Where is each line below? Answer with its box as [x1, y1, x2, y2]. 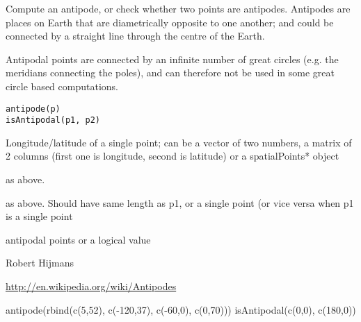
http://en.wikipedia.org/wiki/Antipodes [6, 279, 177, 294]
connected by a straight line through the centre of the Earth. [6, 28, 265, 43]
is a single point [6, 209, 73, 223]
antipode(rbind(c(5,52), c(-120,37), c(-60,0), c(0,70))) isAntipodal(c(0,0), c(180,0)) [6, 302, 356, 316]
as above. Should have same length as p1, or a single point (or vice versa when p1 [6, 195, 354, 210]
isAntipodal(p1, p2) [6, 115, 101, 126]
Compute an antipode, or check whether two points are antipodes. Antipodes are [6, 1, 351, 15]
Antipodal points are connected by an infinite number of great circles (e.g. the [6, 51, 339, 66]
